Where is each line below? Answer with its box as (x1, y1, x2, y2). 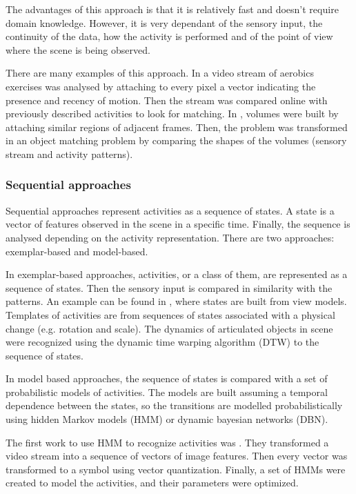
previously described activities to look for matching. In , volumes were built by (6, 106, 339, 121)
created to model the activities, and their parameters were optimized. (6, 475, 299, 490)
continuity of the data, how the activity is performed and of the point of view (6, 29, 333, 43)
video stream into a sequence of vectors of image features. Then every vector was (6, 448, 348, 463)
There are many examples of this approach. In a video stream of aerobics (6, 66, 314, 80)
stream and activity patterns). (6, 146, 133, 161)
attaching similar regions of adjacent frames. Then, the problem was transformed (6, 119, 348, 134)
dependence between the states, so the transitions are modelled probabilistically (6, 398, 343, 413)
